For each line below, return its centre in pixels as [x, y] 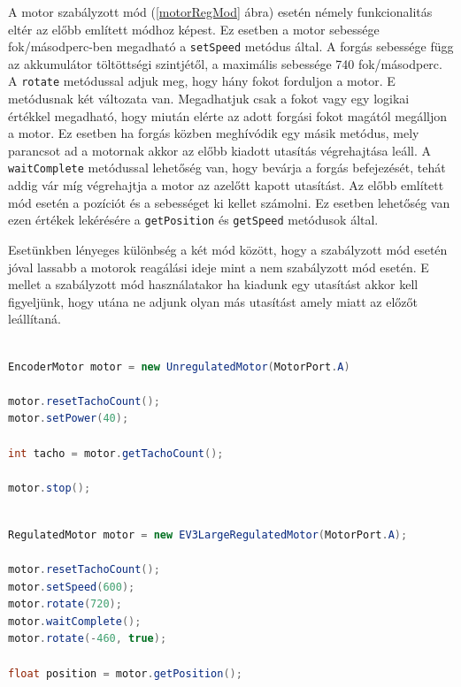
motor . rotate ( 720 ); [65, 604]
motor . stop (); [50, 488]
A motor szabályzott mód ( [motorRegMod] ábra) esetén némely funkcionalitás [220, 11]
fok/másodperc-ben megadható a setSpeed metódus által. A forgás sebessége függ [231, 46]
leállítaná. [35, 319]
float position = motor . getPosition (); [125, 673]
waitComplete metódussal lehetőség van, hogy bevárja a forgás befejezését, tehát [227, 168]
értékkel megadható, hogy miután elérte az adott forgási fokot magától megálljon [228, 115]
